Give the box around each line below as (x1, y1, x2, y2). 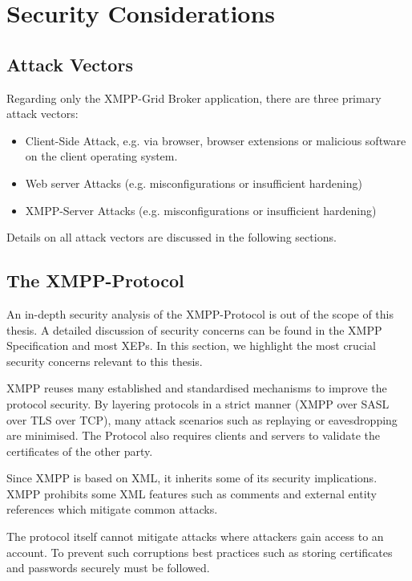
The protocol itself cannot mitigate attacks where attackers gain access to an (6, 528, 384, 545)
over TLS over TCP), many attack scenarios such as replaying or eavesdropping (6, 411, 398, 428)
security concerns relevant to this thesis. (6, 352, 203, 369)
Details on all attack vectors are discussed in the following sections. (6, 229, 337, 246)
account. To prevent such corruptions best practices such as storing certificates (6, 543, 393, 560)
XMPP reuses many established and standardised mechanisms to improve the (6, 380, 387, 396)
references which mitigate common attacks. (6, 501, 218, 518)
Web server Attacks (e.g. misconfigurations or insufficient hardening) (25, 174, 362, 191)
